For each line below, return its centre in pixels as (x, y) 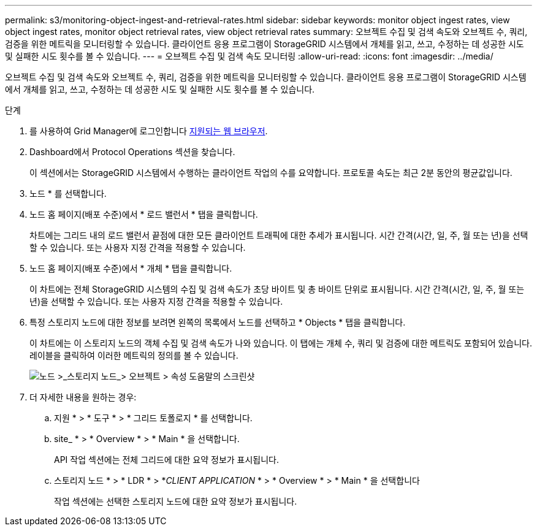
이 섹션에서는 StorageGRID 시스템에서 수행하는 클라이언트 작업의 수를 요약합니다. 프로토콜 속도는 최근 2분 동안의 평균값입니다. (271, 173)
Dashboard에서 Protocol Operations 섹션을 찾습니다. (132, 152)
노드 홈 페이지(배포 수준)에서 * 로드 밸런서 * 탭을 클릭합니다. (144, 214)
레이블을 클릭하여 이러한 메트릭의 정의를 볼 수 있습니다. (134, 355)
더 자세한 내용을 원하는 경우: (83, 397)
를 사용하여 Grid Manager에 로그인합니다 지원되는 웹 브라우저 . (149, 131)
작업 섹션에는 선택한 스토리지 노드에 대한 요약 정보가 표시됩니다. (176, 501)
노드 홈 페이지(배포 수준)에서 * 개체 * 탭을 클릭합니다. (131, 268)
